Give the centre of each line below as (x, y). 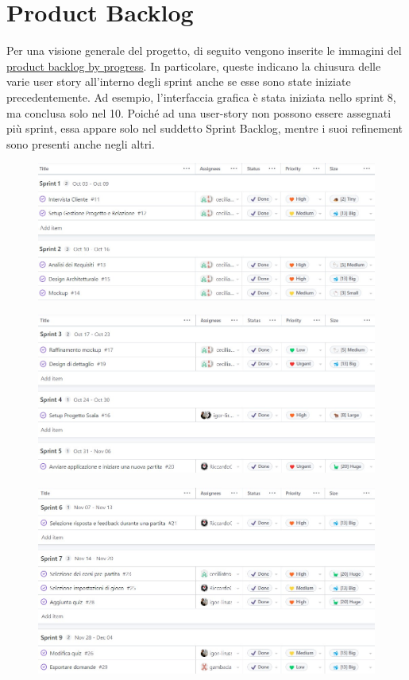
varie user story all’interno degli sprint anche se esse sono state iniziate (179, 81)
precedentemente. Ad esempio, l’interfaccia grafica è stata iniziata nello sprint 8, (201, 97)
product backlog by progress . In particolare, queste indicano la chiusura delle (194, 66)
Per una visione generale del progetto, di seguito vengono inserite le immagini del (204, 50)
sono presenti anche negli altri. (81, 143)
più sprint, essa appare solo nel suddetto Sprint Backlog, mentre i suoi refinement (205, 128)
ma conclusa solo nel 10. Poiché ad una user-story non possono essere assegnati (199, 112)
